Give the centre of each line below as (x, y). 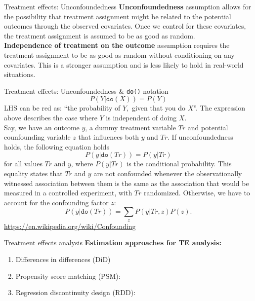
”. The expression (219, 108)
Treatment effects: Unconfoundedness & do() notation (86, 91)
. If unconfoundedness (200, 137)
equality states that (33, 173)
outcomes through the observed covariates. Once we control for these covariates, (125, 26)
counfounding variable (37, 137)
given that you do (159, 108)
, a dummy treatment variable (130, 127)
